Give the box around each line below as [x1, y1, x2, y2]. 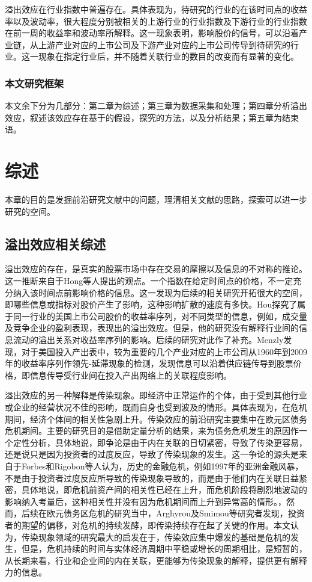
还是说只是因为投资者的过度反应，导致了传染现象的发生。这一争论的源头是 [5, 448, 299, 460]
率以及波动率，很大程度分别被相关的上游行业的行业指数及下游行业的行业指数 [5, 14, 307, 27]
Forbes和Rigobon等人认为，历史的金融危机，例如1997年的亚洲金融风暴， [21, 459, 304, 472]
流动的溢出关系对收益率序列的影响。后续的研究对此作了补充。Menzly [13, 333, 284, 346]
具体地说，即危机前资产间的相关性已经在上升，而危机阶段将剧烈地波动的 [21, 483, 307, 496]
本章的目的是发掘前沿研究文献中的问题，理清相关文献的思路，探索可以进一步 [5, 193, 307, 206]
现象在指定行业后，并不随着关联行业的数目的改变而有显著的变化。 [38, 50, 299, 63]
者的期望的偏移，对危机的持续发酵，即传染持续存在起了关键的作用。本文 [5, 518, 290, 531]
